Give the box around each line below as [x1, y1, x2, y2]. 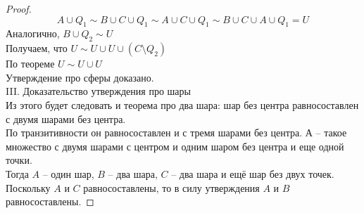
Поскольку [6, 180, 51, 195]
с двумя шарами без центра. [6, 111, 126, 126]
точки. [6, 153, 32, 167]
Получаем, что [6, 41, 68, 56]
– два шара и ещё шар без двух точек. [171, 166, 334, 181]
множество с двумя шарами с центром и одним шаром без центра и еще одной [6, 138, 344, 153]
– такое [315, 125, 347, 140]
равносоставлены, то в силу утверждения [83, 180, 260, 195]
